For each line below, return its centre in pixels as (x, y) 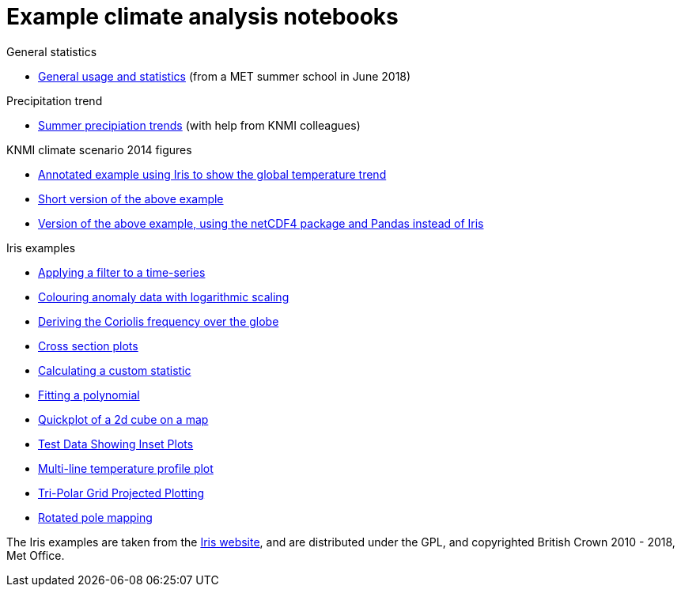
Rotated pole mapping (95, 517)
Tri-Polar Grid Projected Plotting (121, 493)
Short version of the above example (131, 198)
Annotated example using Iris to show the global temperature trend (212, 174)
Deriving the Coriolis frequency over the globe (159, 321)
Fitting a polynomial (89, 395)
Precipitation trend (55, 100)
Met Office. (36, 555)
